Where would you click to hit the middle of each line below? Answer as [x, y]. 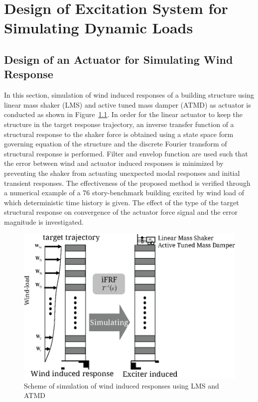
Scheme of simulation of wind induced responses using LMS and [122, 385]
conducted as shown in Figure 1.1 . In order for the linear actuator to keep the [123, 114]
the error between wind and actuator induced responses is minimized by [114, 163]
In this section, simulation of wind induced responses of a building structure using [129, 95]
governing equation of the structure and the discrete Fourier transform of [116, 144]
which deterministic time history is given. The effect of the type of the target [122, 202]
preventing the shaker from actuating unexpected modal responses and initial [122, 173]
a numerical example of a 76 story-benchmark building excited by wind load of [124, 193]
